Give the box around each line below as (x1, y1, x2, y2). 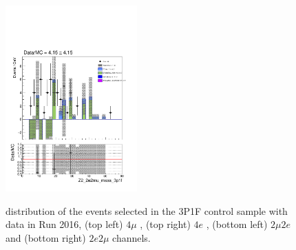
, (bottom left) (206, 217, 268, 231)
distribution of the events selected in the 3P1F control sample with (6, 203, 288, 218)
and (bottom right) (6, 230, 86, 244)
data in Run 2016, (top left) (6, 217, 123, 231)
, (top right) (140, 217, 191, 231)
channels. (112, 230, 151, 244)
